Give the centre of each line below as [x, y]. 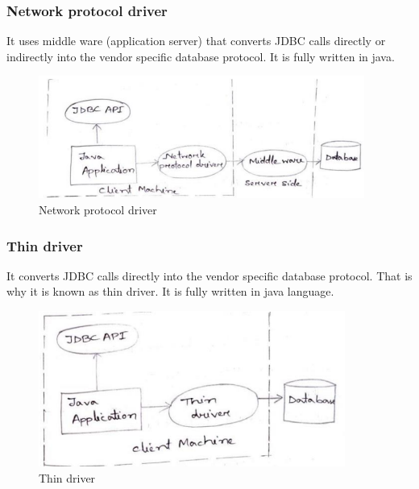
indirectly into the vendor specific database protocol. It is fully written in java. [201, 56]
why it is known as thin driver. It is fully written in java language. [170, 291]
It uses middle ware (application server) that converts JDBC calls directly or [196, 41]
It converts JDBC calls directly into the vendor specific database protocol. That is [209, 275]
